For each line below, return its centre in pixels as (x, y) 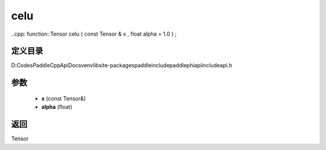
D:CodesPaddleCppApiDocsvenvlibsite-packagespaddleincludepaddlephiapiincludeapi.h (122, 65)
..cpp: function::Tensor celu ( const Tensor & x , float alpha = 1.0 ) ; (94, 34)
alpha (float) (57, 107)
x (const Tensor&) (64, 98)
